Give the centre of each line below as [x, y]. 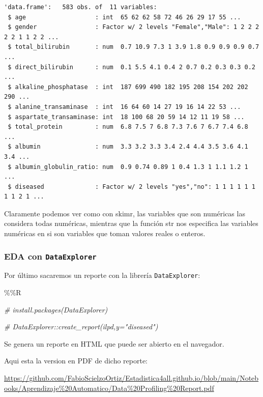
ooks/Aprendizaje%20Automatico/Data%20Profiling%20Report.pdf [109, 388]
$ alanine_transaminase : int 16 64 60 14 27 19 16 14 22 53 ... [124, 107]
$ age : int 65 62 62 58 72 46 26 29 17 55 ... [124, 17]
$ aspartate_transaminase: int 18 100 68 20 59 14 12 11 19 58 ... [126, 117]
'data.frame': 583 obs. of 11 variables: [81, 7]
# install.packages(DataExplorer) [56, 309]
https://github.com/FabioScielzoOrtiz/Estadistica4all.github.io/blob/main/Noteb [131, 378]
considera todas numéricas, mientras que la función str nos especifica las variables [131, 223]
